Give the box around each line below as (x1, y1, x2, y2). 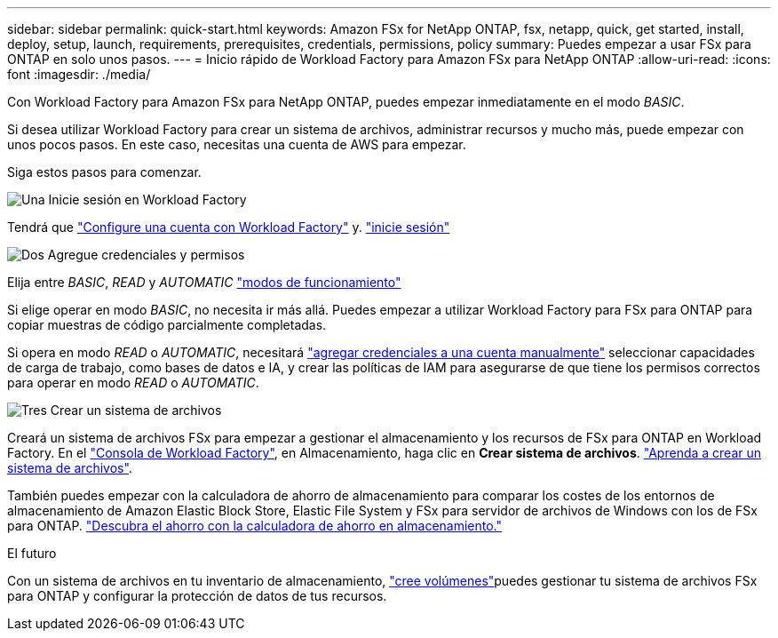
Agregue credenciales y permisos (47, 247, 245, 262)
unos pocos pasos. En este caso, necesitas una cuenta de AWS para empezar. (7, 137, 466, 152)
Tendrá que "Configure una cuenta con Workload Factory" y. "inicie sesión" (7, 219, 450, 235)
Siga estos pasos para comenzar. (7, 164, 202, 179)
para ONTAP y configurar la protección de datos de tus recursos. (7, 588, 387, 603)
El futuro (7, 546, 57, 561)
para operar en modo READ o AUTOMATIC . (7, 375, 259, 390)
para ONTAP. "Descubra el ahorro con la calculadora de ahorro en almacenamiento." (7, 518, 503, 533)
